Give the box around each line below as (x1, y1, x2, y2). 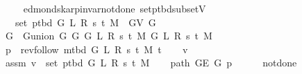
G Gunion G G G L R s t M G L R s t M (5, 28, 212, 43)
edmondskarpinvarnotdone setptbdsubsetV (23, 1, 206, 15)
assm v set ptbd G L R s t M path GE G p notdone (5, 55, 297, 70)
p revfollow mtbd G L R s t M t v (5, 41, 188, 56)
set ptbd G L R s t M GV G (15, 15, 156, 29)
